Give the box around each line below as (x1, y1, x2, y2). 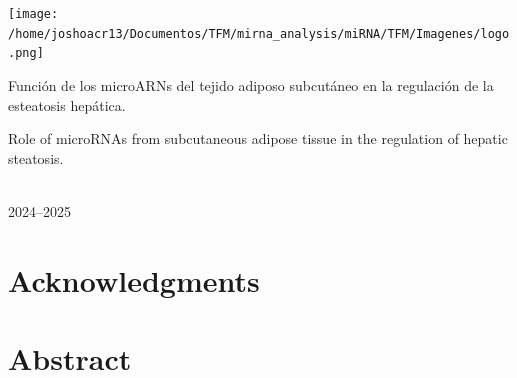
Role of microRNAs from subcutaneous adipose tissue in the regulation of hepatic (8, 128, 508, 149)
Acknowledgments (8, 259, 260, 300)
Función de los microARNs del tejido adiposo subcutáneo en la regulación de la (8, 74, 494, 95)
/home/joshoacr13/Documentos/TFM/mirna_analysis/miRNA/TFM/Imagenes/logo (8, 26, 510, 41)
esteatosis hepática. (8, 94, 126, 115)
